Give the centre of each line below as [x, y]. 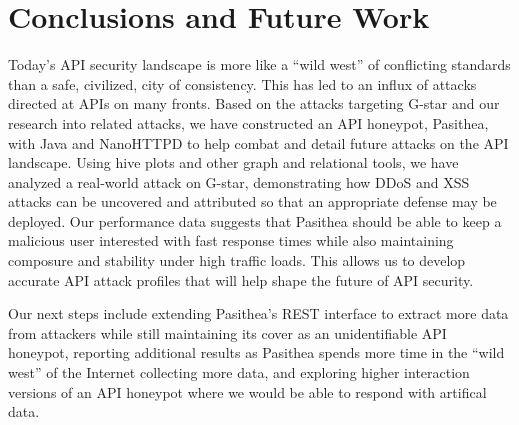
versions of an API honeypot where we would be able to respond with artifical [247, 391]
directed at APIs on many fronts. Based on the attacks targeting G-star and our [254, 103]
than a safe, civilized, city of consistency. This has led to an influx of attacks [242, 83]
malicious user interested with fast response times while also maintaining [231, 240]
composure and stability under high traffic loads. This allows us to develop [237, 260]
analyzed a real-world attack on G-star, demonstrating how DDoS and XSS [239, 181]
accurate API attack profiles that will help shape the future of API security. [241, 279]
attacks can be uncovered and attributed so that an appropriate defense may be [252, 201]
